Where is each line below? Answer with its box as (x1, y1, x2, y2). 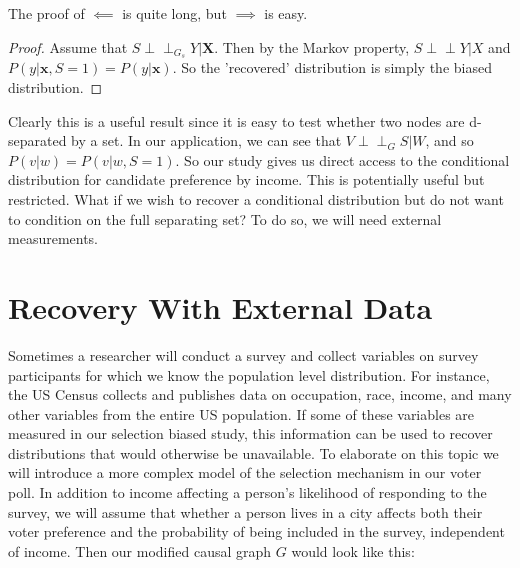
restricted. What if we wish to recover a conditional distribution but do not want (8, 189, 504, 210)
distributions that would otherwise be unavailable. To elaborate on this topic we (8, 442, 499, 463)
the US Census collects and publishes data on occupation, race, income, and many (8, 384, 512, 405)
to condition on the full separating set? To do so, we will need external (8, 208, 442, 229)
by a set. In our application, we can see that (71, 130, 342, 151)
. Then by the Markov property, (214, 36, 410, 57)
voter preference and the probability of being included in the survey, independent (8, 521, 505, 542)
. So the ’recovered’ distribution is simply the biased (172, 57, 492, 78)
